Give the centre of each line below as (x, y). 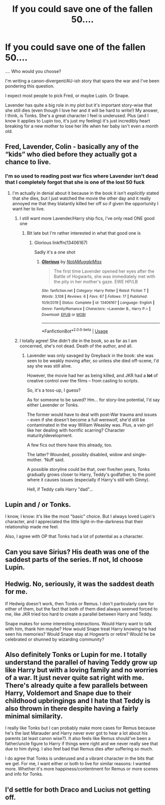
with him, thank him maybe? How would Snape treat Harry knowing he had (81, 629)
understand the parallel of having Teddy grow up (81, 662)
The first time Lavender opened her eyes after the (104, 271)
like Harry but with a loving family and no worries (82, 670)
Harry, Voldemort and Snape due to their (68, 693)
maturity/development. (50, 435)
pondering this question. (30, 86)
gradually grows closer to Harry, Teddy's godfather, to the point (91, 474)
